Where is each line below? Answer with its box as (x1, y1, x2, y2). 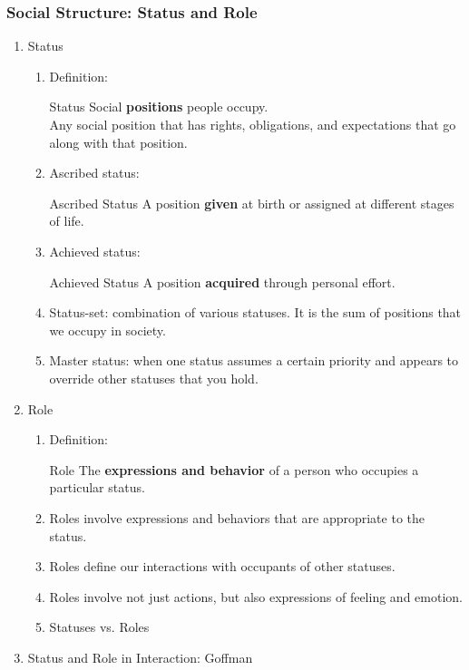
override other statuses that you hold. (49, 368, 259, 387)
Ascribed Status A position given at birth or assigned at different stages (49, 193, 454, 212)
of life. (49, 211, 84, 230)
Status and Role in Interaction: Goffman (27, 647, 253, 666)
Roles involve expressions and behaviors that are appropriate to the (49, 508, 425, 527)
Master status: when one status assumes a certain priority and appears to (49, 351, 459, 370)
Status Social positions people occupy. (49, 97, 269, 116)
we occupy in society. (49, 320, 166, 339)
